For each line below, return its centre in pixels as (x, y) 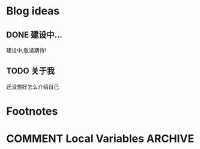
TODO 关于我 (31, 71)
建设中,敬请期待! (26, 50)
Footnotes (32, 111)
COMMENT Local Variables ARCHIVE (100, 139)
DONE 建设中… (35, 35)
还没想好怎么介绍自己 (32, 87)
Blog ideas (33, 11)
